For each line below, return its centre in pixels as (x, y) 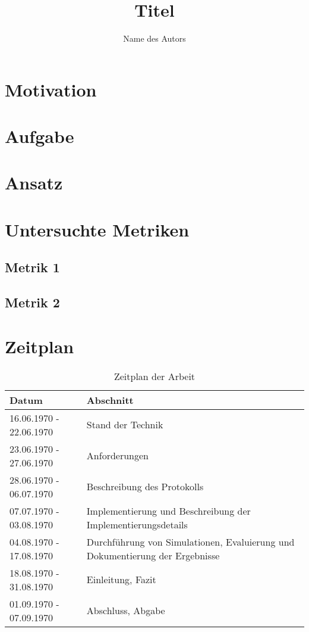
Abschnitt (110, 400)
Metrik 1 (32, 267)
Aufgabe (40, 136)
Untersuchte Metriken (97, 229)
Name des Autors (154, 38)
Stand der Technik (125, 425)
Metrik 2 (32, 302)
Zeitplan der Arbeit (154, 376)
